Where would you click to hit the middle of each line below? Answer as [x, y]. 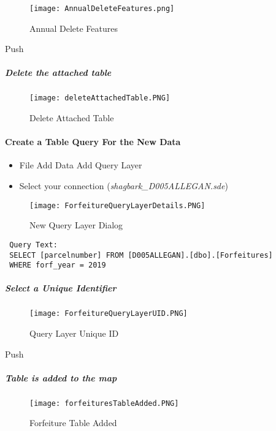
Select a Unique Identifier [61, 288]
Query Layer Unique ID [74, 333]
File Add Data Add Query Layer [81, 165]
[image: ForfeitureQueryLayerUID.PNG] [109, 314]
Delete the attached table [58, 73]
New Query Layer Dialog [76, 225]
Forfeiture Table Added [73, 423]
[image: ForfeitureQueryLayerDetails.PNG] [117, 205]
